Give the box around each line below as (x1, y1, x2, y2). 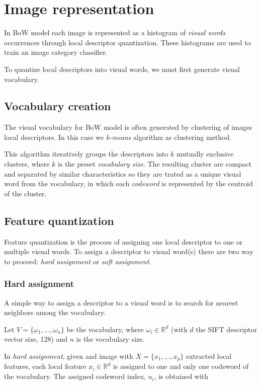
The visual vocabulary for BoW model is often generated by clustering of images (4, 122, 252, 132)
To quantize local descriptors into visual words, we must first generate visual (4, 63, 240, 74)
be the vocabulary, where (66, 324, 144, 334)
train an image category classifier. (4, 47, 108, 57)
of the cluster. (4, 188, 47, 198)
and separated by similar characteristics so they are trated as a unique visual (4, 168, 241, 179)
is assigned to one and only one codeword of (113, 361, 249, 371)
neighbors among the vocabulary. (4, 307, 106, 318)
